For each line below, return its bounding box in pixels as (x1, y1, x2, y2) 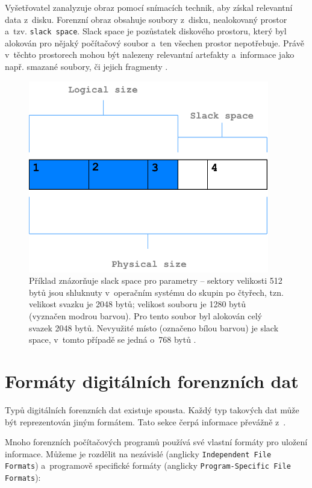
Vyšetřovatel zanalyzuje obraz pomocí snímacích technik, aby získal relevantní (5, 1, 293, 13)
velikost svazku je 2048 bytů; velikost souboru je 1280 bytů (29, 298, 246, 310)
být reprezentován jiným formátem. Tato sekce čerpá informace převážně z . (5, 415, 286, 428)
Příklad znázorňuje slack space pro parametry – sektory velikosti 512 (29, 274, 282, 287)
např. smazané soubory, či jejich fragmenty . (5, 60, 168, 73)
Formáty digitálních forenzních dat (5, 368, 299, 393)
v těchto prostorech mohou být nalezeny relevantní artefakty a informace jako (5, 48, 295, 61)
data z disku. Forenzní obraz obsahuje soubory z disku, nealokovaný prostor (5, 13, 287, 25)
